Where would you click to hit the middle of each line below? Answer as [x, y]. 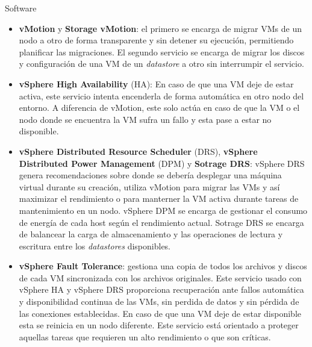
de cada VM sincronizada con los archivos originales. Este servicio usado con [160, 277]
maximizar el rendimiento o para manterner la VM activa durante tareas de [159, 199]
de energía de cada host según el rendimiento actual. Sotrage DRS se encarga [161, 222]
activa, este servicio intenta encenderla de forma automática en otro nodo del [161, 95]
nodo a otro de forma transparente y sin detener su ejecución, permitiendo [156, 40]
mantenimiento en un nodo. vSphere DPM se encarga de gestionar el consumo [163, 210]
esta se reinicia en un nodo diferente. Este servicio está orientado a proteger [159, 325]
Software [21, 8]
